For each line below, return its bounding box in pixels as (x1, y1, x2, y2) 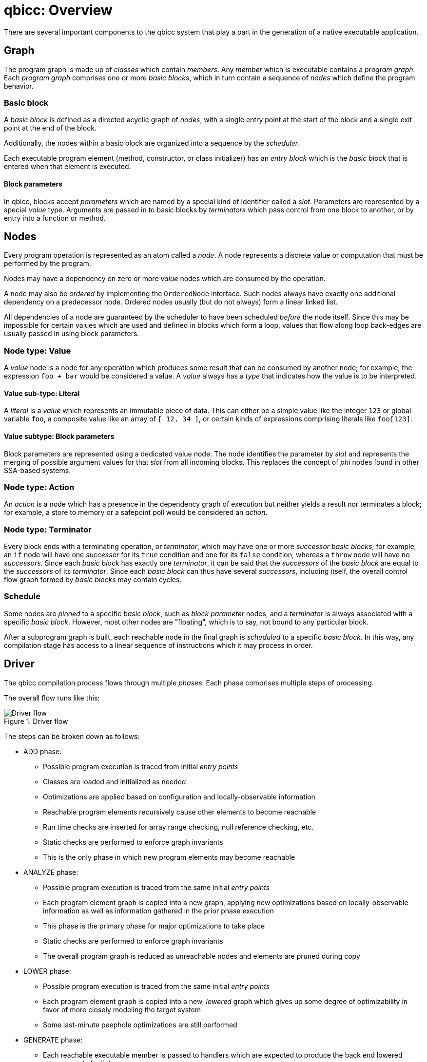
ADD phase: (23, 747, 62, 756)
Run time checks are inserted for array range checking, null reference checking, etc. (43, 822, 313, 831)
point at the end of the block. (4, 124, 97, 133)
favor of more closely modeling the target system (43, 1005, 201, 1014)
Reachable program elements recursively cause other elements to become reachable (43, 807, 316, 816)
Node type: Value (4, 345, 71, 356)
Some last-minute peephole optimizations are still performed (43, 1020, 237, 1029)
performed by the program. (4, 259, 91, 268)
